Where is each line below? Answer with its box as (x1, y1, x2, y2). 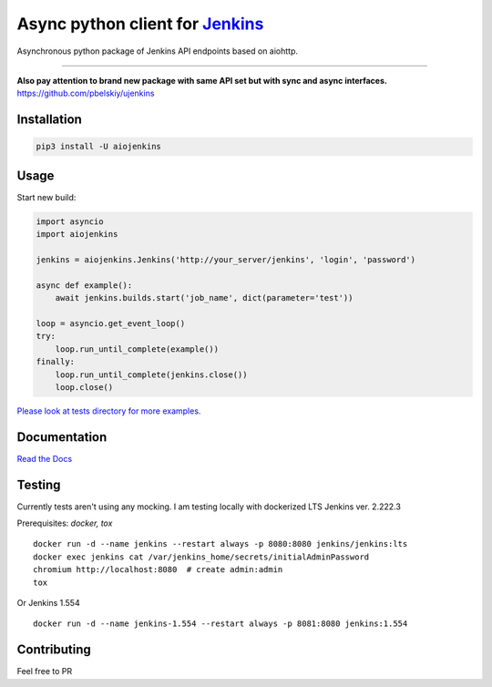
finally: (36, 356, 76, 367)
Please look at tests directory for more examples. (16, 405, 201, 416)
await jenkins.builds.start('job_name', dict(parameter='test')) (55, 292, 354, 303)
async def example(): (36, 280, 133, 291)
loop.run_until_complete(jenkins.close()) (55, 369, 248, 380)
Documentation (16, 429, 108, 445)
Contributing (16, 642, 91, 658)
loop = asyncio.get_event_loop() (36, 318, 186, 328)
